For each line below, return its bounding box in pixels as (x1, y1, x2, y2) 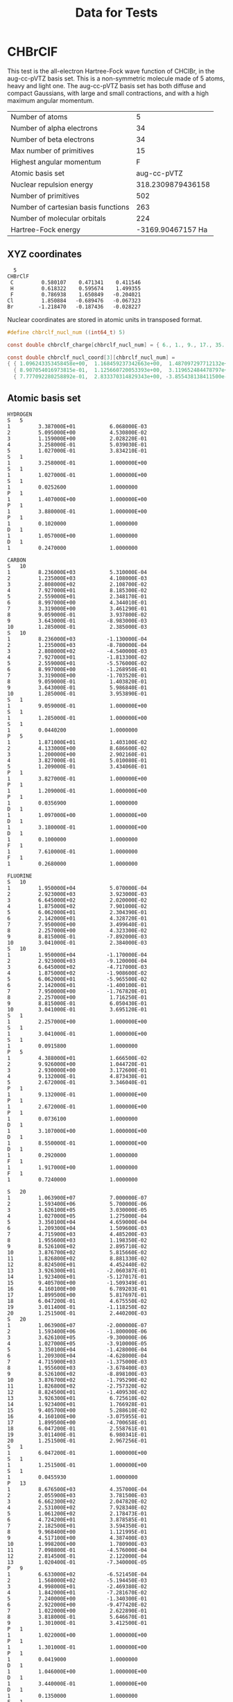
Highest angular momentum (10, 157, 102, 167)
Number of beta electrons (10, 134, 95, 144)
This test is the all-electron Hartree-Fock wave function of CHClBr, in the (7, 67, 215, 75)
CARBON (7, 557, 26, 564)
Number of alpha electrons (10, 123, 98, 133)
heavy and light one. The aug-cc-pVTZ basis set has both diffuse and (7, 81, 207, 90)
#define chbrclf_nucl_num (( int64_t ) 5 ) (7, 328, 126, 336)
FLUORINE (7, 873, 33, 879)
